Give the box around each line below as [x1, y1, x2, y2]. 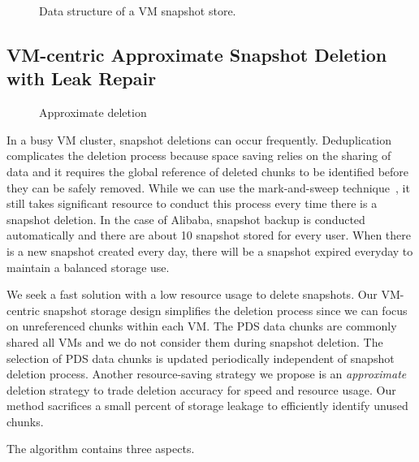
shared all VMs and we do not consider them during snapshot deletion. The [6, 333, 383, 350]
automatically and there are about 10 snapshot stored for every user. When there [6, 227, 411, 244]
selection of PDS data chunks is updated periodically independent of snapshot [6, 349, 395, 366]
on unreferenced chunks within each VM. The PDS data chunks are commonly [6, 317, 397, 335]
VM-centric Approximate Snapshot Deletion [6, 41, 387, 67]
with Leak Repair [6, 66, 157, 91]
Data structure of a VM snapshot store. [39, 2, 236, 19]
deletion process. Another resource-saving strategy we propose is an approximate [6, 365, 407, 382]
